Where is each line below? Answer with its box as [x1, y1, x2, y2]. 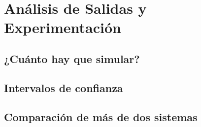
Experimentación [4, 17, 121, 37]
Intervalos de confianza [4, 80, 123, 95]
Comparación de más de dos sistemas [4, 109, 198, 124]
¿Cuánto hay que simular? [4, 51, 140, 66]
